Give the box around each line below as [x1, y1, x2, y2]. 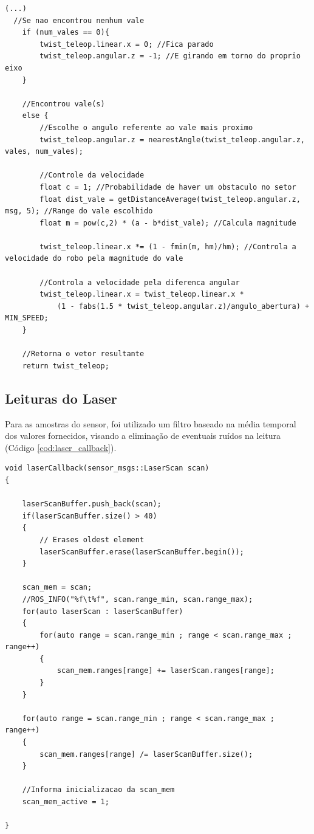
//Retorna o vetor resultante [22, 350, 145, 359]
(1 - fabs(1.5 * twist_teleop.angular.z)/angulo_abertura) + [56, 302, 310, 311]
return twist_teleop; [22, 361, 109, 370]
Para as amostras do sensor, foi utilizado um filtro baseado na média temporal [5, 417, 296, 430]
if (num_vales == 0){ [22, 28, 109, 37]
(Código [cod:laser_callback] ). [5, 441, 117, 453]
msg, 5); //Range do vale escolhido [5, 207, 153, 216]
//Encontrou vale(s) [22, 99, 105, 108]
